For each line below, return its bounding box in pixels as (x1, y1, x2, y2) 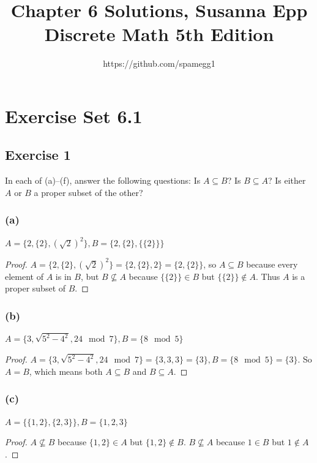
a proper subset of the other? (34, 186, 143, 198)
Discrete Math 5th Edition (44, 21, 274, 47)
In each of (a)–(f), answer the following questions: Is (5, 174, 201, 187)
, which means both (29, 364, 103, 377)
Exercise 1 (5, 145, 71, 164)
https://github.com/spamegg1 (103, 57, 215, 70)
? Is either (268, 174, 306, 187)
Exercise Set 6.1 (5, 103, 143, 128)
